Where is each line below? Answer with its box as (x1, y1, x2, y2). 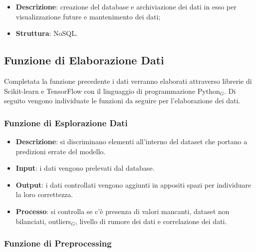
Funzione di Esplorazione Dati (4, 116, 128, 129)
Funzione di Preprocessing (4, 237, 112, 250)
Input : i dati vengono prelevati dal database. (15, 163, 155, 173)
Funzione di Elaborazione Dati (4, 52, 164, 68)
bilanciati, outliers (15, 216, 71, 226)
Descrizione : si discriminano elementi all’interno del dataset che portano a (15, 136, 248, 146)
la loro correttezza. (15, 189, 73, 200)
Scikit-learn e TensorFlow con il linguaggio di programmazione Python (4, 85, 220, 96)
